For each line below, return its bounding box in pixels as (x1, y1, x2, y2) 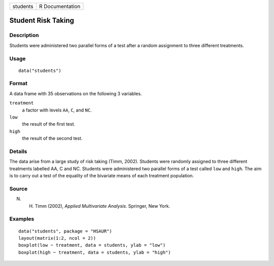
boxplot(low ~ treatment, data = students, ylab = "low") (18, 242, 166, 248)
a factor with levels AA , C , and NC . (22, 107, 92, 113)
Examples (9, 215, 35, 222)
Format (9, 80, 28, 87)
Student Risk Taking (9, 16, 75, 25)
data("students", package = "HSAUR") (18, 228, 113, 234)
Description (9, 32, 39, 39)
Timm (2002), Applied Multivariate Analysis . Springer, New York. (35, 203, 170, 209)
